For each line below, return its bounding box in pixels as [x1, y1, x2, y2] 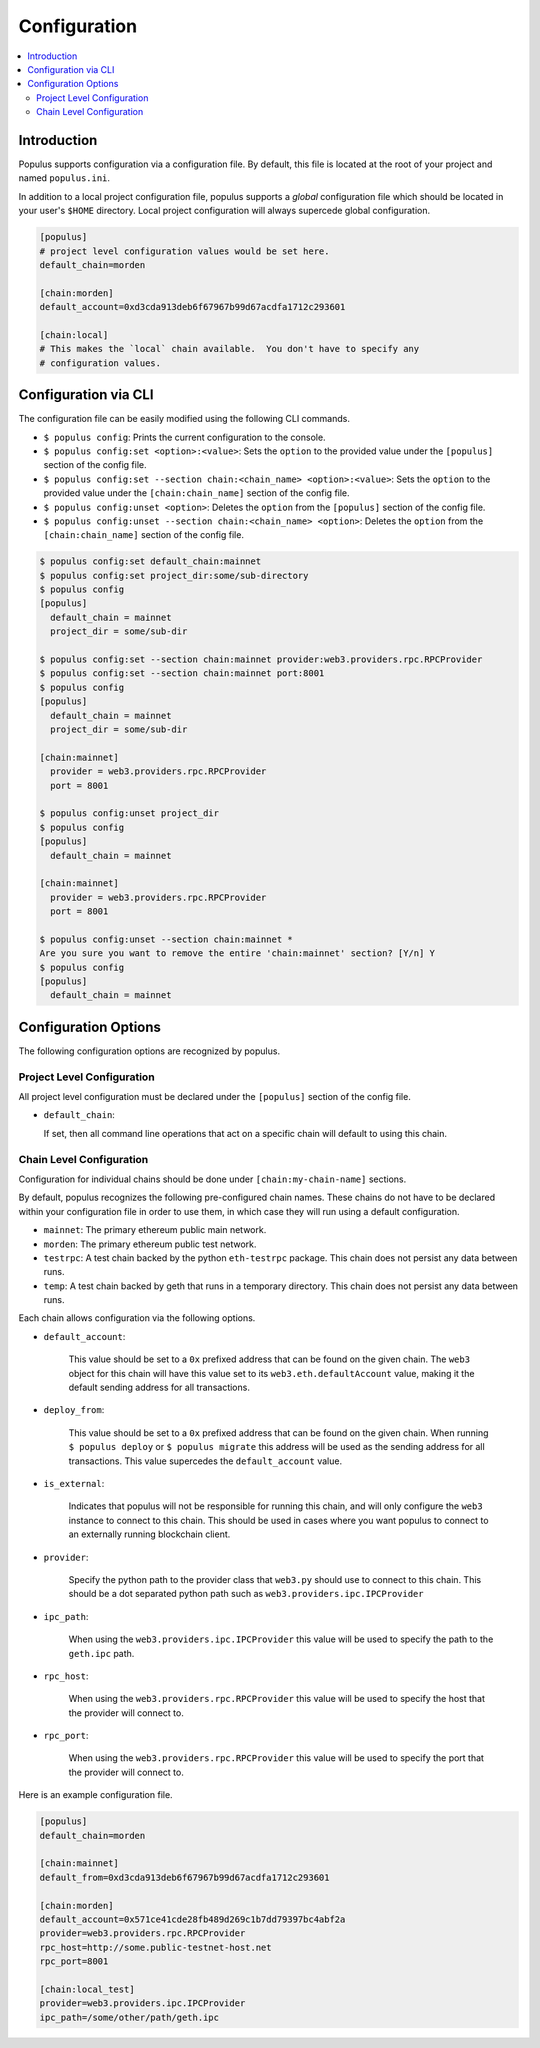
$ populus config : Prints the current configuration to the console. [43, 431, 326, 443]
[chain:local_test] [39, 1983, 135, 1995]
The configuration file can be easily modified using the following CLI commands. [18, 413, 350, 425]
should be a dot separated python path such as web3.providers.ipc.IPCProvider [68, 1588, 424, 1600]
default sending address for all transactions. [68, 1381, 250, 1394]
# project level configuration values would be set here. [39, 245, 330, 257]
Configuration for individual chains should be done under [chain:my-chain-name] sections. [18, 1173, 407, 1185]
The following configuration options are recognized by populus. [18, 1045, 280, 1057]
